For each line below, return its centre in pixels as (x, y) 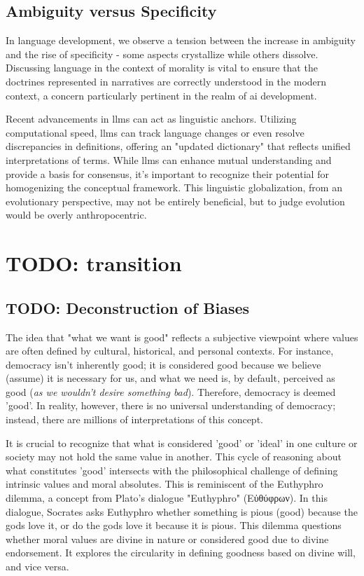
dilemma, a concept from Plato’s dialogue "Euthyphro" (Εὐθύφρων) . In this (167, 498)
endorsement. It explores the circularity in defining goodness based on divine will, (181, 553)
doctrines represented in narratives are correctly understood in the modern (166, 81)
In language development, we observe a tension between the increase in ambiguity (181, 40)
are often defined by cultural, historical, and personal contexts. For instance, (170, 351)
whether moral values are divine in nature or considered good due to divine (167, 539)
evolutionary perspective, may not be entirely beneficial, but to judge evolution (175, 201)
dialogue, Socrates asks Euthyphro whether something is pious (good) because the (182, 511)
